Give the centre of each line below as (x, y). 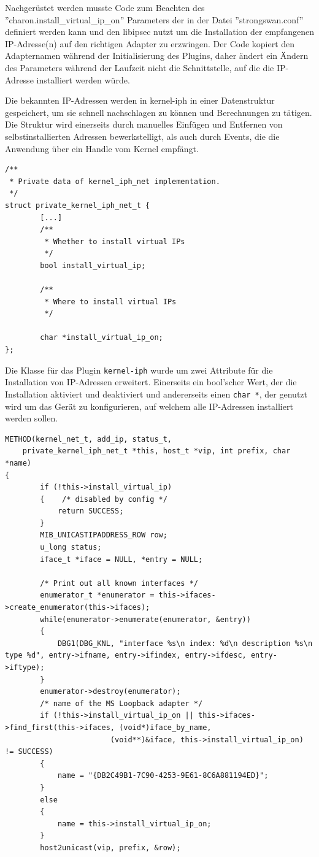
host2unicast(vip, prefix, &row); (110, 847)
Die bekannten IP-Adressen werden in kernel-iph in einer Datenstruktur (140, 100)
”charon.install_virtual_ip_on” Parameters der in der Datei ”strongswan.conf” (154, 19)
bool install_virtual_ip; (93, 265)
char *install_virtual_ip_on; (102, 338)
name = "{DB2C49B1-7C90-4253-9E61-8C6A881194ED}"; (163, 776)
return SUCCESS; (90, 511)
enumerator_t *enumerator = (97, 595)
